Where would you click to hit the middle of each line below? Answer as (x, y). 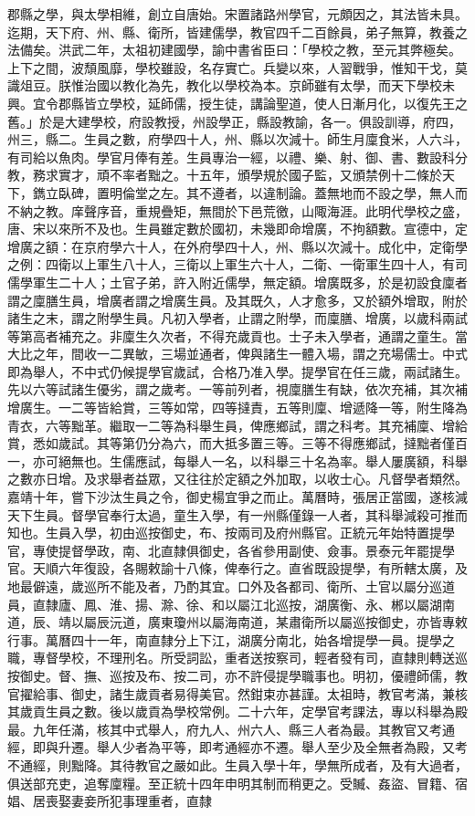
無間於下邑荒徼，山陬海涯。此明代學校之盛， (333, 210)
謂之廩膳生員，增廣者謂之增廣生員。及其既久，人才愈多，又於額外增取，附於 (237, 300)
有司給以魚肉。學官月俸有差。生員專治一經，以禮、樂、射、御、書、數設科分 (237, 157)
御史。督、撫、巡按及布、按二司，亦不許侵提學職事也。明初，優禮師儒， (237, 675)
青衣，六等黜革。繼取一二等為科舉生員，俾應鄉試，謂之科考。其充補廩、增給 (237, 425)
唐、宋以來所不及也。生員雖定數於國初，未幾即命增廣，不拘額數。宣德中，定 (237, 229)
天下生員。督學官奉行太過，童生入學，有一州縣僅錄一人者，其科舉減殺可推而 (237, 514)
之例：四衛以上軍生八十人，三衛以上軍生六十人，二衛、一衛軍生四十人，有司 (237, 264)
